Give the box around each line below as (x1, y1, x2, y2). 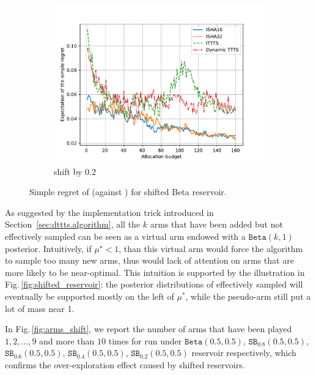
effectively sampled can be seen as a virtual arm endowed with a (5, 229, 246, 242)
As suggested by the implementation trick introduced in (5, 206, 214, 218)
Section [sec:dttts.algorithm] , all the (5, 218, 141, 231)
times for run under (108, 334, 182, 347)
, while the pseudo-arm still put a (185, 289, 311, 302)
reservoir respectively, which (191, 346, 296, 359)
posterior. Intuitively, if (5, 242, 92, 254)
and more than (39, 334, 95, 347)
